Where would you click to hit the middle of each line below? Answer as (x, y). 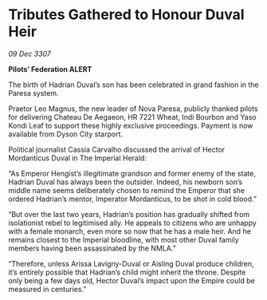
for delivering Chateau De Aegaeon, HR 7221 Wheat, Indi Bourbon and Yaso (132, 116)
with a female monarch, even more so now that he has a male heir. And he (130, 231)
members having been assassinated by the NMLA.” (92, 248)
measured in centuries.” (47, 289)
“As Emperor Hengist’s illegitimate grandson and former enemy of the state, (132, 173)
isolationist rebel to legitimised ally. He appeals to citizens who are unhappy (132, 223)
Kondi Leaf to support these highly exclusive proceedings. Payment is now (131, 125)
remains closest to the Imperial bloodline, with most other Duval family (124, 239)
